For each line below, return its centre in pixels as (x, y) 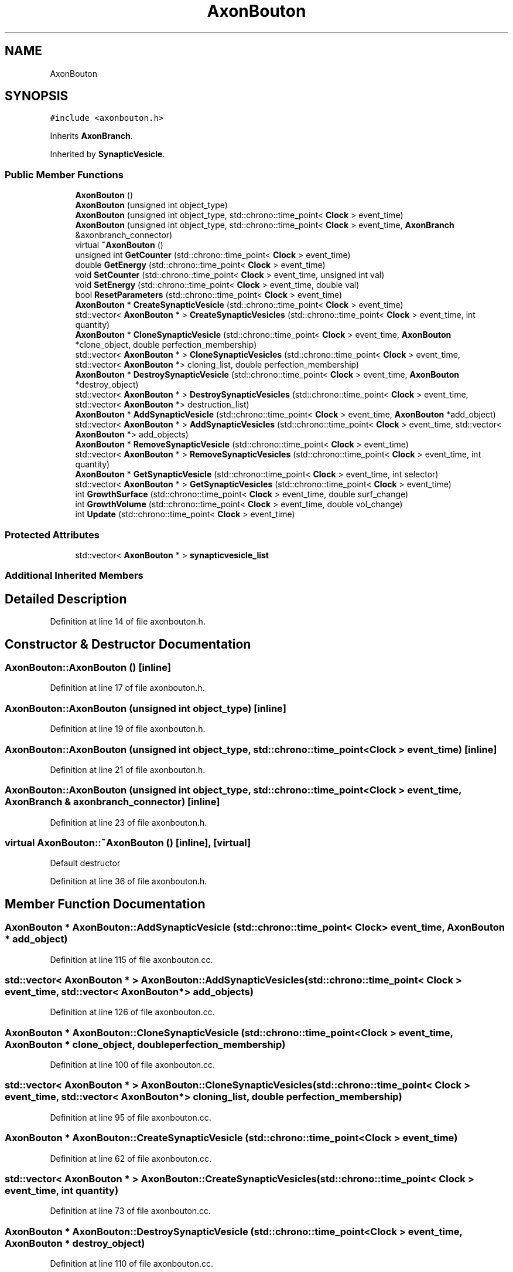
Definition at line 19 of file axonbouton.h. (128, 729)
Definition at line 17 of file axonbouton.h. (127, 688)
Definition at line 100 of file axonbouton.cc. (133, 1065)
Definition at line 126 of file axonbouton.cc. (132, 1012)
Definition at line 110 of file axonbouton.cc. (132, 1264)
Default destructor (85, 863)
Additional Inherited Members (74, 576)
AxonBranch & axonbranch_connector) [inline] (112, 802)
